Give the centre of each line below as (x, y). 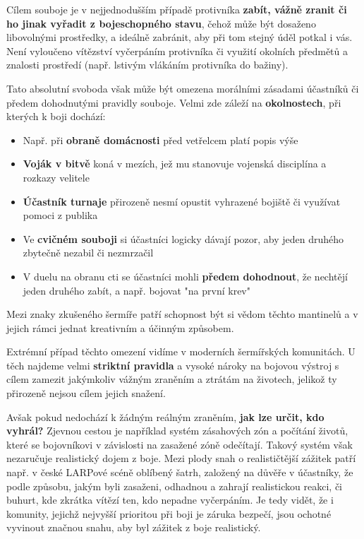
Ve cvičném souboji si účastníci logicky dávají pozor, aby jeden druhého (183, 238)
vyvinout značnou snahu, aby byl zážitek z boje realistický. (134, 527)
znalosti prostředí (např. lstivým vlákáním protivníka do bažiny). (147, 65)
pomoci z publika (60, 215)
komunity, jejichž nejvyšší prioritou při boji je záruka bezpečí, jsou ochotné (169, 513)
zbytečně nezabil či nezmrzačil (88, 253)
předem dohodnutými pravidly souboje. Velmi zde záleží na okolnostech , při (174, 102)
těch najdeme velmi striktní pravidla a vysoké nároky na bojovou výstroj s (173, 365)
